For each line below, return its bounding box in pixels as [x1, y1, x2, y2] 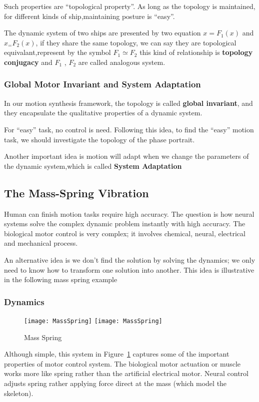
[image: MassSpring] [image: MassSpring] [24, 317, 162, 325]
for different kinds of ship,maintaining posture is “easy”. [4, 10, 175, 21]
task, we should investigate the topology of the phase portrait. [4, 134, 195, 144]
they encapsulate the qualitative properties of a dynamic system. [4, 107, 202, 118]
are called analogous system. [78, 56, 165, 67]
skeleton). [4, 388, 33, 398]
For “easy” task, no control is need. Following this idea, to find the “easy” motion [4, 124, 254, 134]
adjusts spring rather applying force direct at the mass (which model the [4, 378, 227, 388]
